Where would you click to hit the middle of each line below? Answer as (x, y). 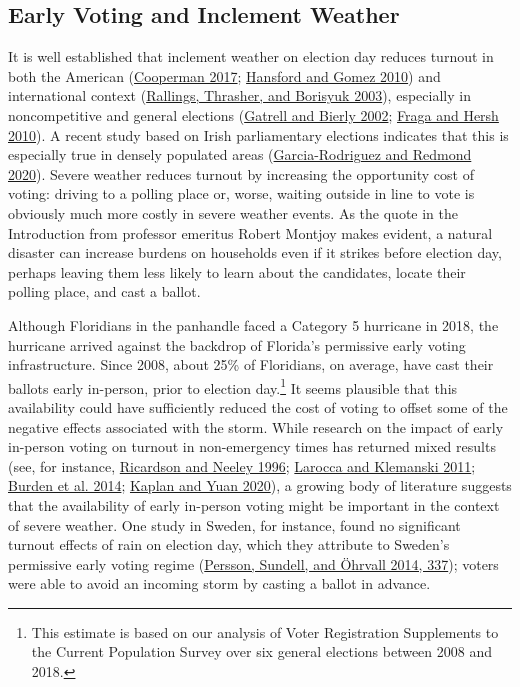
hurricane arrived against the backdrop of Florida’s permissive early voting (237, 344)
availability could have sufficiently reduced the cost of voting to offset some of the (258, 406)
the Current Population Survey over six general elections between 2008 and (262, 651)
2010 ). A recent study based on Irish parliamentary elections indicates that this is (258, 134)
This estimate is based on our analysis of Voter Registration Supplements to (265, 631)
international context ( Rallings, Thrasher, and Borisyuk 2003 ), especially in (239, 95)
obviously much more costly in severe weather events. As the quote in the (233, 212)
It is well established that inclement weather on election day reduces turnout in (251, 56)
